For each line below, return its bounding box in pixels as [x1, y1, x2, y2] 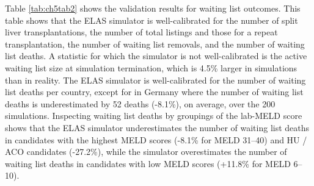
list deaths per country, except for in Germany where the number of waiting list [5, 85, 304, 98]
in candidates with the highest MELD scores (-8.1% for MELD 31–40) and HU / [5, 133, 307, 146]
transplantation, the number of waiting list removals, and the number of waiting [5, 37, 305, 50]
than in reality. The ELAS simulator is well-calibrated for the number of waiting [5, 73, 306, 86]
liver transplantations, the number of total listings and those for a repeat [5, 26, 278, 38]
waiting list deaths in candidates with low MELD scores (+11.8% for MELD [5, 157, 291, 170]
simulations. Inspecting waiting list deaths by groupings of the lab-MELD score [5, 109, 302, 122]
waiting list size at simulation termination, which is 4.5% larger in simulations [5, 61, 298, 74]
